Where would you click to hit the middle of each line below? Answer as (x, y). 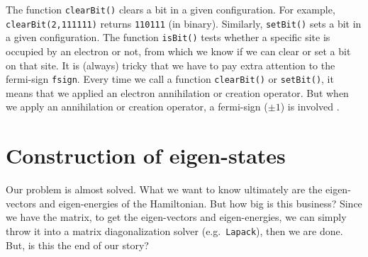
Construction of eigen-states (146, 155)
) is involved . (310, 107)
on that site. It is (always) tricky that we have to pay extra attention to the (171, 65)
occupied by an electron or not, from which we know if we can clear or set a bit (178, 51)
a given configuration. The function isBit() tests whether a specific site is (168, 37)
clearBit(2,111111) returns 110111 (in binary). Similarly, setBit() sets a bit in (184, 23)
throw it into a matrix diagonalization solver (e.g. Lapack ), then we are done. (174, 230)
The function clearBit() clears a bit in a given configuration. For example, (171, 9)
